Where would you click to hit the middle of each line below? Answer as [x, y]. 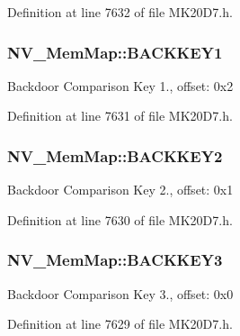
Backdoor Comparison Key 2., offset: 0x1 [120, 190]
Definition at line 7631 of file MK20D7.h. [120, 116]
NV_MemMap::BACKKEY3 [115, 260]
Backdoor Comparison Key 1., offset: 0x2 [120, 85]
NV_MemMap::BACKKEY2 [115, 155]
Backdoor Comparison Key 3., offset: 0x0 [120, 293]
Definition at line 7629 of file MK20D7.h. [120, 324]
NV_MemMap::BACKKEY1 [115, 52]
